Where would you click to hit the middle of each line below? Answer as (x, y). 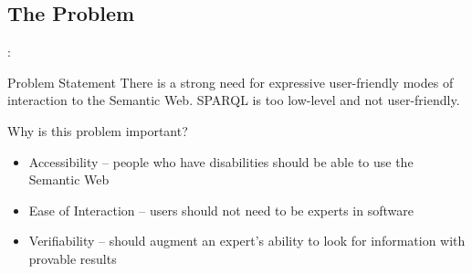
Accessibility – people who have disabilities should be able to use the (221, 161)
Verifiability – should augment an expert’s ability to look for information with (247, 241)
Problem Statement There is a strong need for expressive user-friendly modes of (231, 82)
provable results (73, 258)
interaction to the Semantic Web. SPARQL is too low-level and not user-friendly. (234, 100)
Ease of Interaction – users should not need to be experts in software (221, 210)
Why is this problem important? (98, 130)
